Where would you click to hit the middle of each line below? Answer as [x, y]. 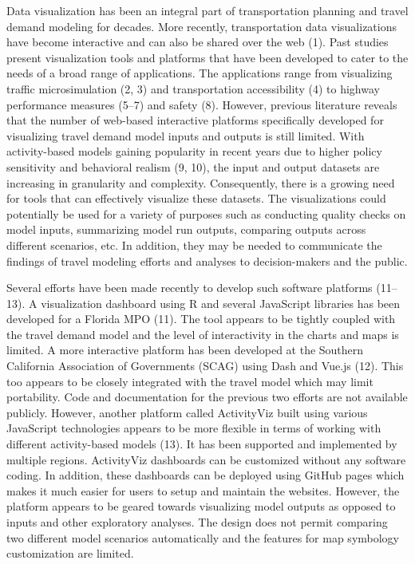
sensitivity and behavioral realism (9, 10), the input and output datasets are [193, 166]
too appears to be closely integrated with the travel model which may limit [190, 381]
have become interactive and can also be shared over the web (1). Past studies [198, 42]
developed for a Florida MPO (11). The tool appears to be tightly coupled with [201, 319]
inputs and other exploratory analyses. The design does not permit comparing [197, 522]
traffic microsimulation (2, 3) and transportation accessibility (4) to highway [193, 88]
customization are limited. [70, 553]
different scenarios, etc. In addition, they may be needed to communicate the [194, 245]
